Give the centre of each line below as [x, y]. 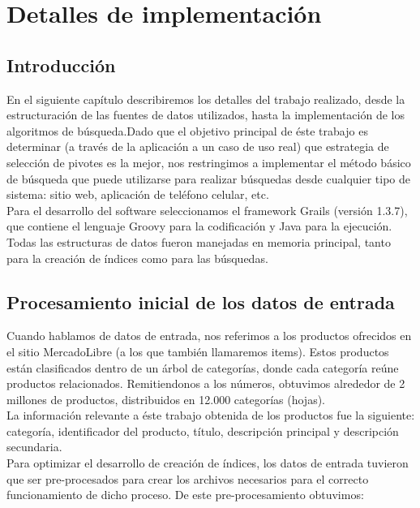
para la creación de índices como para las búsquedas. [137, 258]
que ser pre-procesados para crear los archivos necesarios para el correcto [188, 478]
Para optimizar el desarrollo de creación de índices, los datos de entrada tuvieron [208, 463]
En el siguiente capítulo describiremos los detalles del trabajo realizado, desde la [206, 99]
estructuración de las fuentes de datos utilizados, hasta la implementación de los [206, 115]
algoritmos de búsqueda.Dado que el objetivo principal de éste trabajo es [187, 130]
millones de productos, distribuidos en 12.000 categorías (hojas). [166, 399]
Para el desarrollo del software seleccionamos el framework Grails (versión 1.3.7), [207, 210]
